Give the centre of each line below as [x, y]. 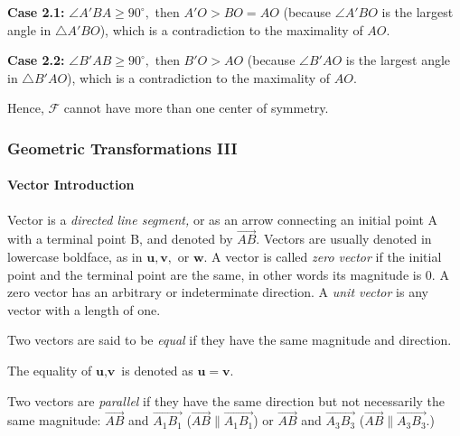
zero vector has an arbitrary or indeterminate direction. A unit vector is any [218, 292]
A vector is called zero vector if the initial [327, 257]
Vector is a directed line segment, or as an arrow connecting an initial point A [223, 219]
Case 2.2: [36, 60]
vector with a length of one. [84, 309]
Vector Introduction [71, 185]
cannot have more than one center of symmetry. [196, 108]
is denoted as [157, 370]
